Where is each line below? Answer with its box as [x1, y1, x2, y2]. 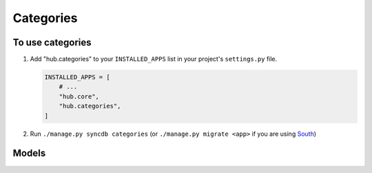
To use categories [12, 37, 92, 48]
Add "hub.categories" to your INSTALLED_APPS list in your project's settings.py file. [30, 55, 278, 63]
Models [12, 147, 46, 159]
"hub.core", [59, 92, 100, 100]
